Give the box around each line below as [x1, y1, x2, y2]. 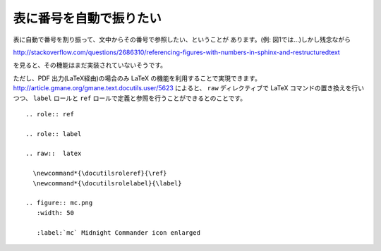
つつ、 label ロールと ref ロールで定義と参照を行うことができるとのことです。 [13, 94, 247, 102]
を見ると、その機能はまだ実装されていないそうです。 [13, 61, 167, 70]
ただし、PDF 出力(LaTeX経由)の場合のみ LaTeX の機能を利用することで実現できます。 [13, 74, 261, 82]
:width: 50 [36, 209, 74, 216]
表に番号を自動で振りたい [13, 11, 162, 26]
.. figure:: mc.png [25, 199, 93, 207]
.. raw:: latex [25, 149, 82, 158]
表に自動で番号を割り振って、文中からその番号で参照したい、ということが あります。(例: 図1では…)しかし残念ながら [13, 35, 351, 44]
